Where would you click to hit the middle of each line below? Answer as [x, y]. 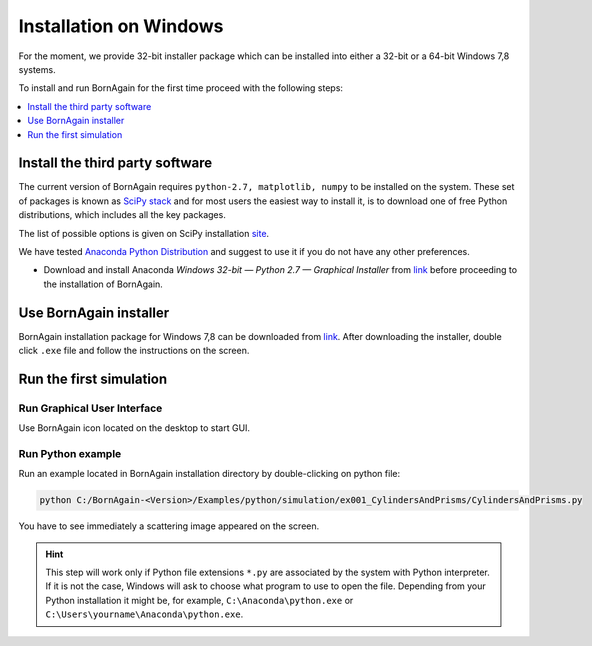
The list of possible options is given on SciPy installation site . [144, 233]
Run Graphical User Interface [90, 408]
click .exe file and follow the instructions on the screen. [134, 351]
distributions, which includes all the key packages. [122, 215]
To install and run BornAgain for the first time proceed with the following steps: [181, 88]
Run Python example [70, 453]
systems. [37, 69]
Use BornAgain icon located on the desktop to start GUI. [134, 428]
